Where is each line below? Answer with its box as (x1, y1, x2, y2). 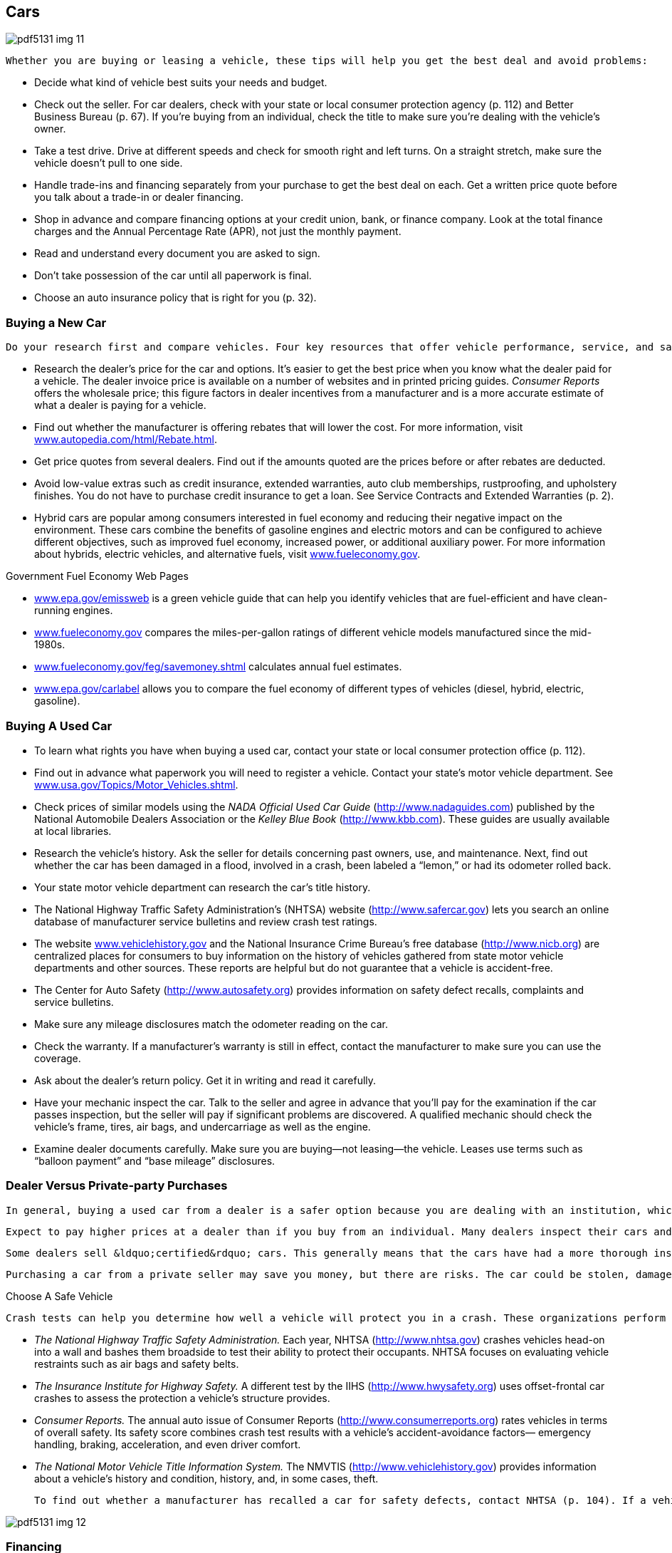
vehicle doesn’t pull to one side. (34, 157, 183, 170)
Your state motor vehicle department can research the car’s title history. (34, 881, 371, 893)
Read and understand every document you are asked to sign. (34, 247, 320, 260)
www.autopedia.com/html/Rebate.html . (34, 433, 217, 446)
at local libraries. (34, 824, 112, 837)
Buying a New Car (6, 315, 107, 330)
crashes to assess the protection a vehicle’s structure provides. (34, 1391, 330, 1404)
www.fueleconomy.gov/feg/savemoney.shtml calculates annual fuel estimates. (34, 660, 402, 673)
